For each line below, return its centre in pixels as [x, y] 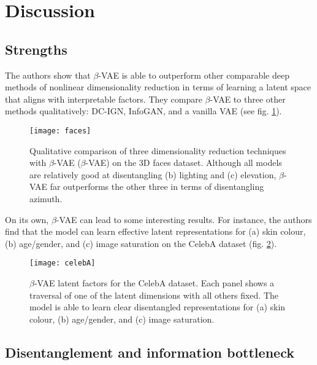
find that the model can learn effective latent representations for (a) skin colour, [155, 231]
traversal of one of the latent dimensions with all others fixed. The [154, 295]
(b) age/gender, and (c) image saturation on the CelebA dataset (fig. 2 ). [141, 243]
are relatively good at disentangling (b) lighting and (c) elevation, [153, 174]
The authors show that [48, 75]
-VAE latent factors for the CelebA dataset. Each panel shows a [154, 283]
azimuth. [46, 198]
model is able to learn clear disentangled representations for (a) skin [158, 307]
